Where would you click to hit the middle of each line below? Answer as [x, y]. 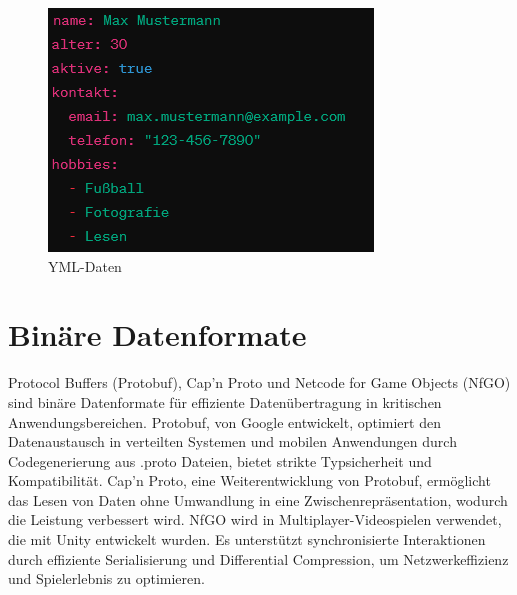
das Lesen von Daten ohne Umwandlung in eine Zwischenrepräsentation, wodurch [258, 499]
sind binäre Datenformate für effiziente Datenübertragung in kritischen [225, 401]
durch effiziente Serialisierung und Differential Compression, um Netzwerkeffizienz [258, 558]
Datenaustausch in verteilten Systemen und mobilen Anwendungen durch [232, 441]
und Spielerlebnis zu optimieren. [106, 578]
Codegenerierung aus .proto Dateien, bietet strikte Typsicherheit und [220, 460]
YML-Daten [85, 265]
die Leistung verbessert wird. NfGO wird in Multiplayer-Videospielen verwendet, [255, 519]
